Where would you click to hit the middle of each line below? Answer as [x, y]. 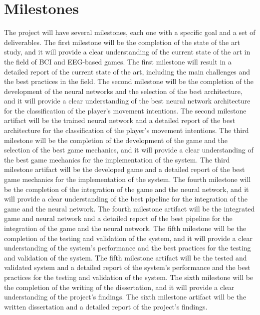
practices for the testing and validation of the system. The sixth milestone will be [129, 277]
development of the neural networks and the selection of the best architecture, [123, 91]
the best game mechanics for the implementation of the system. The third [117, 159]
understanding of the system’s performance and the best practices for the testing [128, 248]
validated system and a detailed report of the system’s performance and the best [127, 267]
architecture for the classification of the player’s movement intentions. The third [127, 130]
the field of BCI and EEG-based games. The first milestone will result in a [118, 61]
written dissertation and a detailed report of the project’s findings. [106, 306]
